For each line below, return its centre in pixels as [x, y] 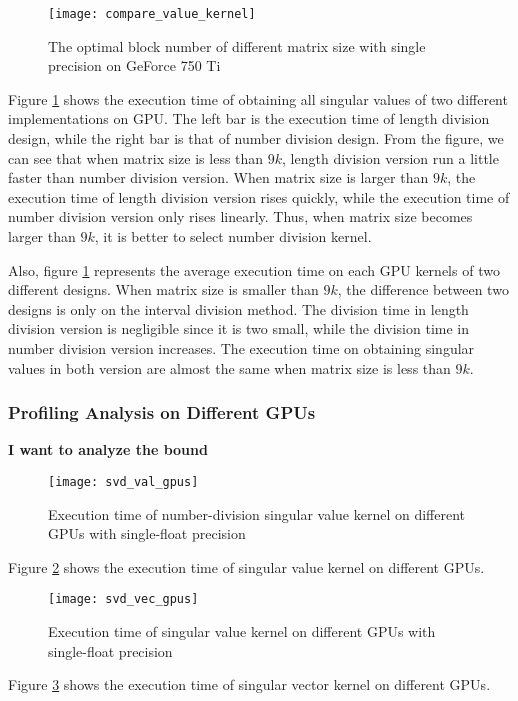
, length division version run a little [390, 157]
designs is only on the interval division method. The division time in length [238, 308]
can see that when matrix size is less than [136, 157]
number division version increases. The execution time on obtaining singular [241, 347]
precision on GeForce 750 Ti [134, 65]
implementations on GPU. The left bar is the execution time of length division [249, 118]
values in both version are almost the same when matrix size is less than [229, 367]
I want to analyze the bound [108, 449]
